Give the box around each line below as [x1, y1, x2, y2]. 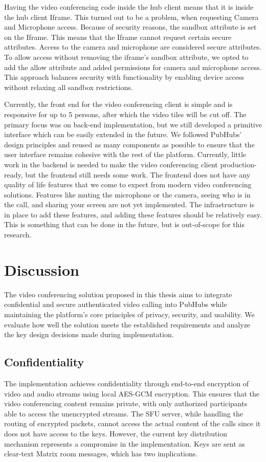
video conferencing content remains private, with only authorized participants [4, 398, 248, 409]
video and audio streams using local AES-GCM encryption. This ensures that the [4, 388, 260, 399]
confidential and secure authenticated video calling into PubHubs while [4, 299, 227, 310]
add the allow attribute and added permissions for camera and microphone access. [4, 61, 262, 72]
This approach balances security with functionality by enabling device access [4, 72, 245, 82]
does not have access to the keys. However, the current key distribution [4, 428, 228, 438]
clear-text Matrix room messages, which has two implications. [4, 448, 198, 459]
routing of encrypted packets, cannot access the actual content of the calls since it [4, 418, 261, 429]
